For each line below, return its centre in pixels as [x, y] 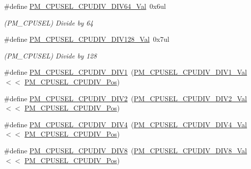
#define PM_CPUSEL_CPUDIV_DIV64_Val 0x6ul [85, 6]
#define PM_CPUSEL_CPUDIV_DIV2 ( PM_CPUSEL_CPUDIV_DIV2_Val [125, 98]
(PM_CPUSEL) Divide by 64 [49, 22]
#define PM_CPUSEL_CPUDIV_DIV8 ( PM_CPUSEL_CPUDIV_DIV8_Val [125, 150]
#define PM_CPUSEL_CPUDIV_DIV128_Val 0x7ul [87, 39]
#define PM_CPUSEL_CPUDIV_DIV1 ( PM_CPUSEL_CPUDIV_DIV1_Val [125, 72]
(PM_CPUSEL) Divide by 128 [50, 55]
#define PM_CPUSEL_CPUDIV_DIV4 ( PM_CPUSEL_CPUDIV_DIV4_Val [125, 124]
